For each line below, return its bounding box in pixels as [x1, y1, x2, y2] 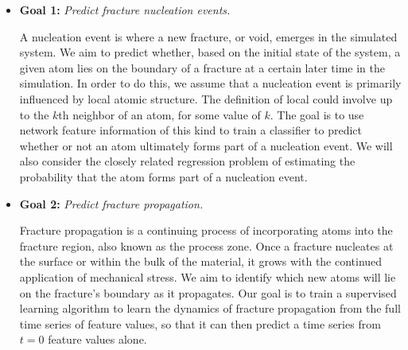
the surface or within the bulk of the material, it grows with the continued [19, 253, 383, 270]
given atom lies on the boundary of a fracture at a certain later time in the [19, 59, 385, 76]
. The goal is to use [270, 106, 364, 122]
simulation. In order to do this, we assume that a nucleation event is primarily [19, 75, 402, 91]
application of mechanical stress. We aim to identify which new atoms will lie [19, 268, 396, 285]
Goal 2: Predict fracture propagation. [19, 195, 204, 212]
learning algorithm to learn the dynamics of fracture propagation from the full [19, 300, 401, 317]
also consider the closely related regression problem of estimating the [19, 153, 356, 169]
